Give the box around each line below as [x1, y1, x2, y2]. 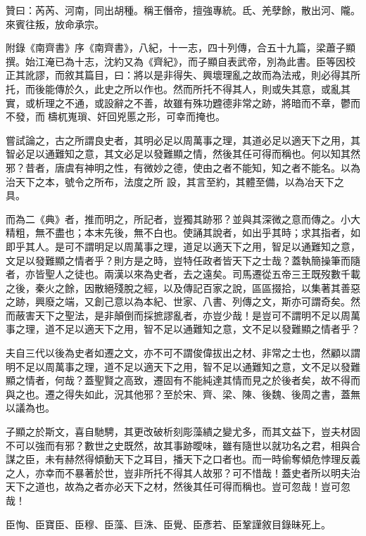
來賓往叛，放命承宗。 [6, 16, 104, 31]
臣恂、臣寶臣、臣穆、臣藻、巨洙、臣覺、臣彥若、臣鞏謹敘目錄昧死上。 [6, 516, 331, 531]
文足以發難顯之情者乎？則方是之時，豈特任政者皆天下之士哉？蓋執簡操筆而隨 [6, 253, 360, 267]
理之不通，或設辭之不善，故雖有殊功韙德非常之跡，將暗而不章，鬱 [44, 95, 351, 110]
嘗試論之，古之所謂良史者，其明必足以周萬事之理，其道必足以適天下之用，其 [6, 132, 360, 147]
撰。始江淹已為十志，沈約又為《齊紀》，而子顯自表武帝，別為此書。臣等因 [6, 53, 346, 68]
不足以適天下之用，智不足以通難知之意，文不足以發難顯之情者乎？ [54, 321, 360, 336]
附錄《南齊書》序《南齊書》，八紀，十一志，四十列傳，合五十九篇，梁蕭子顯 [6, 40, 355, 55]
